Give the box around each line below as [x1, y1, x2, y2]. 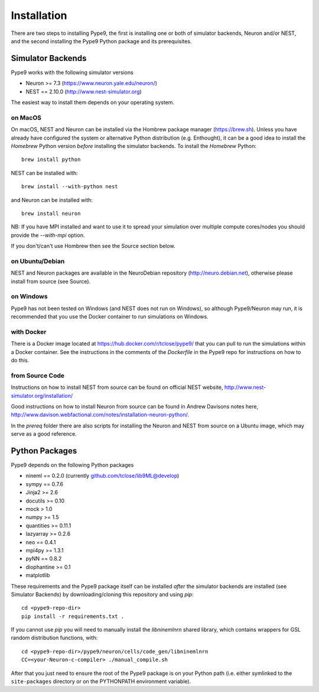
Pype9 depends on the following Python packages [11, 462, 134, 469]
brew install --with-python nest [21, 184, 118, 190]
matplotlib [25, 572, 50, 579]
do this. [11, 357, 30, 364]
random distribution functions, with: [11, 634, 98, 642]
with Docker [11, 327, 47, 336]
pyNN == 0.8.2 [25, 555, 62, 562]
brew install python [21, 156, 81, 163]
